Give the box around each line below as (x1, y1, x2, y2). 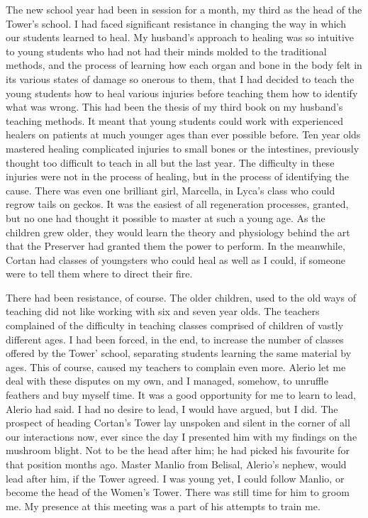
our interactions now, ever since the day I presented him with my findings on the (6, 429, 357, 443)
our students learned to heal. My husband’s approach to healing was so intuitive (6, 30, 354, 45)
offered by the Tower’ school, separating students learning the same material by (6, 346, 352, 360)
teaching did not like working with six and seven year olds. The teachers (6, 304, 320, 319)
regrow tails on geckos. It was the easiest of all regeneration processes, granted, (6, 197, 349, 211)
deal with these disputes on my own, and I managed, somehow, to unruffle (6, 373, 328, 388)
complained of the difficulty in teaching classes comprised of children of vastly (6, 318, 344, 333)
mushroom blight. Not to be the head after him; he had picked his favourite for (6, 443, 350, 458)
